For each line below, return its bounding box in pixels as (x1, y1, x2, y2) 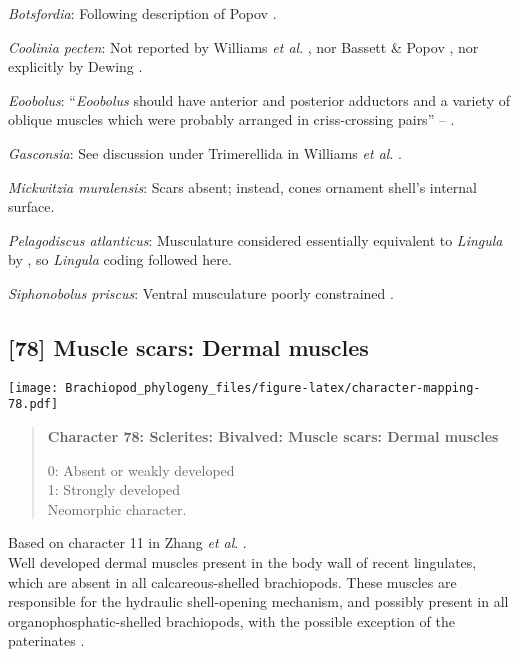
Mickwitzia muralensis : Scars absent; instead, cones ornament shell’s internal (8, 176, 477, 197)
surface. (8, 196, 55, 217)
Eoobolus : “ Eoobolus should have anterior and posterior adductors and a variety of (8, 89, 510, 110)
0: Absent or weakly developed (47, 459, 235, 480)
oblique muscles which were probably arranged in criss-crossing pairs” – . (8, 109, 455, 130)
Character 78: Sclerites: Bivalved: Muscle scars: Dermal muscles (47, 426, 499, 447)
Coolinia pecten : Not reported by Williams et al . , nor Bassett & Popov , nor (8, 36, 479, 57)
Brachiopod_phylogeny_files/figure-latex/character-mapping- (65, 380, 481, 395)
